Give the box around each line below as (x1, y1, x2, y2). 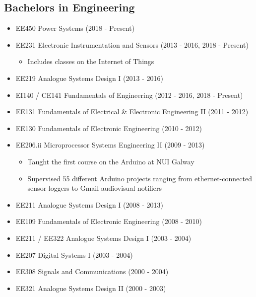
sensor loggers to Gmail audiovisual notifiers (27, 183, 162, 193)
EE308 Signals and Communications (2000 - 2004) (15, 266, 169, 277)
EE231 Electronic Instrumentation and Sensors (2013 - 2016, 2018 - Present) (15, 39, 249, 50)
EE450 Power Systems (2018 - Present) (15, 23, 135, 33)
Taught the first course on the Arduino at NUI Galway (27, 156, 194, 166)
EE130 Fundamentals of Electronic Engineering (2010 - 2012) (15, 123, 202, 133)
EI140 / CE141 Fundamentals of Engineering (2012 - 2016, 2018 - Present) (15, 89, 243, 100)
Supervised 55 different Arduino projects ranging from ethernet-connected (27, 173, 252, 183)
